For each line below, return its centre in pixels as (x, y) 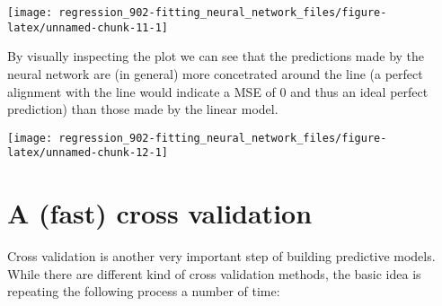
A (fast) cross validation (160, 213)
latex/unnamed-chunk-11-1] (88, 27)
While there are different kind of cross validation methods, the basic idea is (214, 273)
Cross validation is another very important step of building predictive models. (221, 256)
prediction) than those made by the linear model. (143, 109)
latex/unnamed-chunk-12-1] (88, 153)
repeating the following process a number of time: (144, 291)
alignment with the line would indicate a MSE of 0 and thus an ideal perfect (218, 91)
